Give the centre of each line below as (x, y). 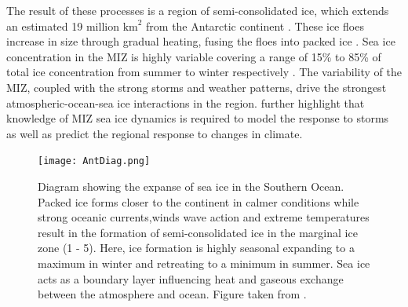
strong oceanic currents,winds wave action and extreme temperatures (204, 217)
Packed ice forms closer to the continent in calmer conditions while (199, 201)
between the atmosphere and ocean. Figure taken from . (172, 294)
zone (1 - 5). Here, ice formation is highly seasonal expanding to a (196, 248)
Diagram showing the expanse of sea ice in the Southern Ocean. (191, 186)
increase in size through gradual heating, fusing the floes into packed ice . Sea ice (201, 41)
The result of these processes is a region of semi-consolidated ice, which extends (198, 10)
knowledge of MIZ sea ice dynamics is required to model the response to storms (198, 118)
